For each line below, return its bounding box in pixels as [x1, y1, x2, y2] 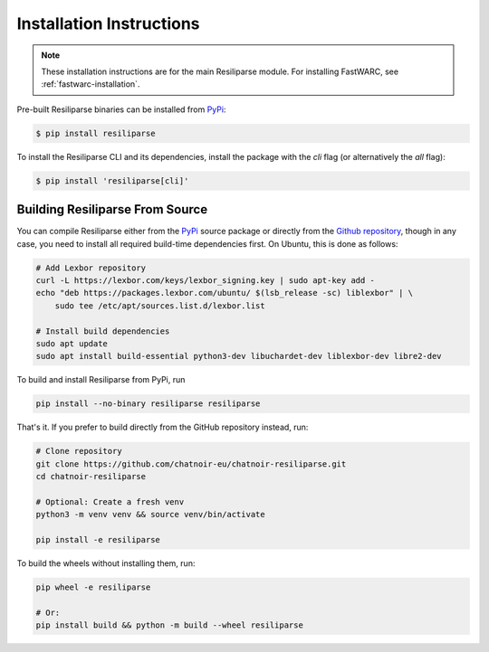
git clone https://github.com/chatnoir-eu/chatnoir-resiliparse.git [35, 458, 347, 469]
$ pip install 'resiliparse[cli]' [35, 175, 189, 185]
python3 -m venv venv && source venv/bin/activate [35, 509, 266, 520]
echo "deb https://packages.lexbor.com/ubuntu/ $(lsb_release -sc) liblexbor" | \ [35, 288, 414, 298]
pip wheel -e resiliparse [35, 581, 151, 592]
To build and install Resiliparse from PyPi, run [16, 374, 186, 385]
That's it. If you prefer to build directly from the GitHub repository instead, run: [16, 421, 309, 433]
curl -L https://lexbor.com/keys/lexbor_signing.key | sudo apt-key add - [35, 275, 376, 285]
